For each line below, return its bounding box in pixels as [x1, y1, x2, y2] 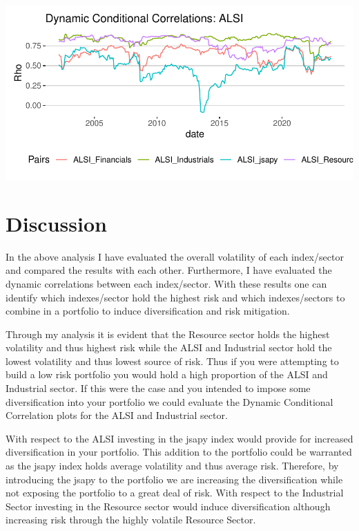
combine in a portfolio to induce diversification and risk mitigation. [6, 304, 290, 318]
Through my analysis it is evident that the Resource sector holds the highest [6, 326, 330, 341]
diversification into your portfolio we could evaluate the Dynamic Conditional [6, 394, 333, 409]
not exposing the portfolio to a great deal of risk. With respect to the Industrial [6, 485, 344, 500]
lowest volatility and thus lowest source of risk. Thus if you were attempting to [6, 353, 339, 368]
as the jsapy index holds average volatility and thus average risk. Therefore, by [6, 458, 339, 473]
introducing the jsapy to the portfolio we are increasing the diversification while [6, 472, 343, 486]
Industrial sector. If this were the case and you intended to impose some [6, 381, 311, 395]
